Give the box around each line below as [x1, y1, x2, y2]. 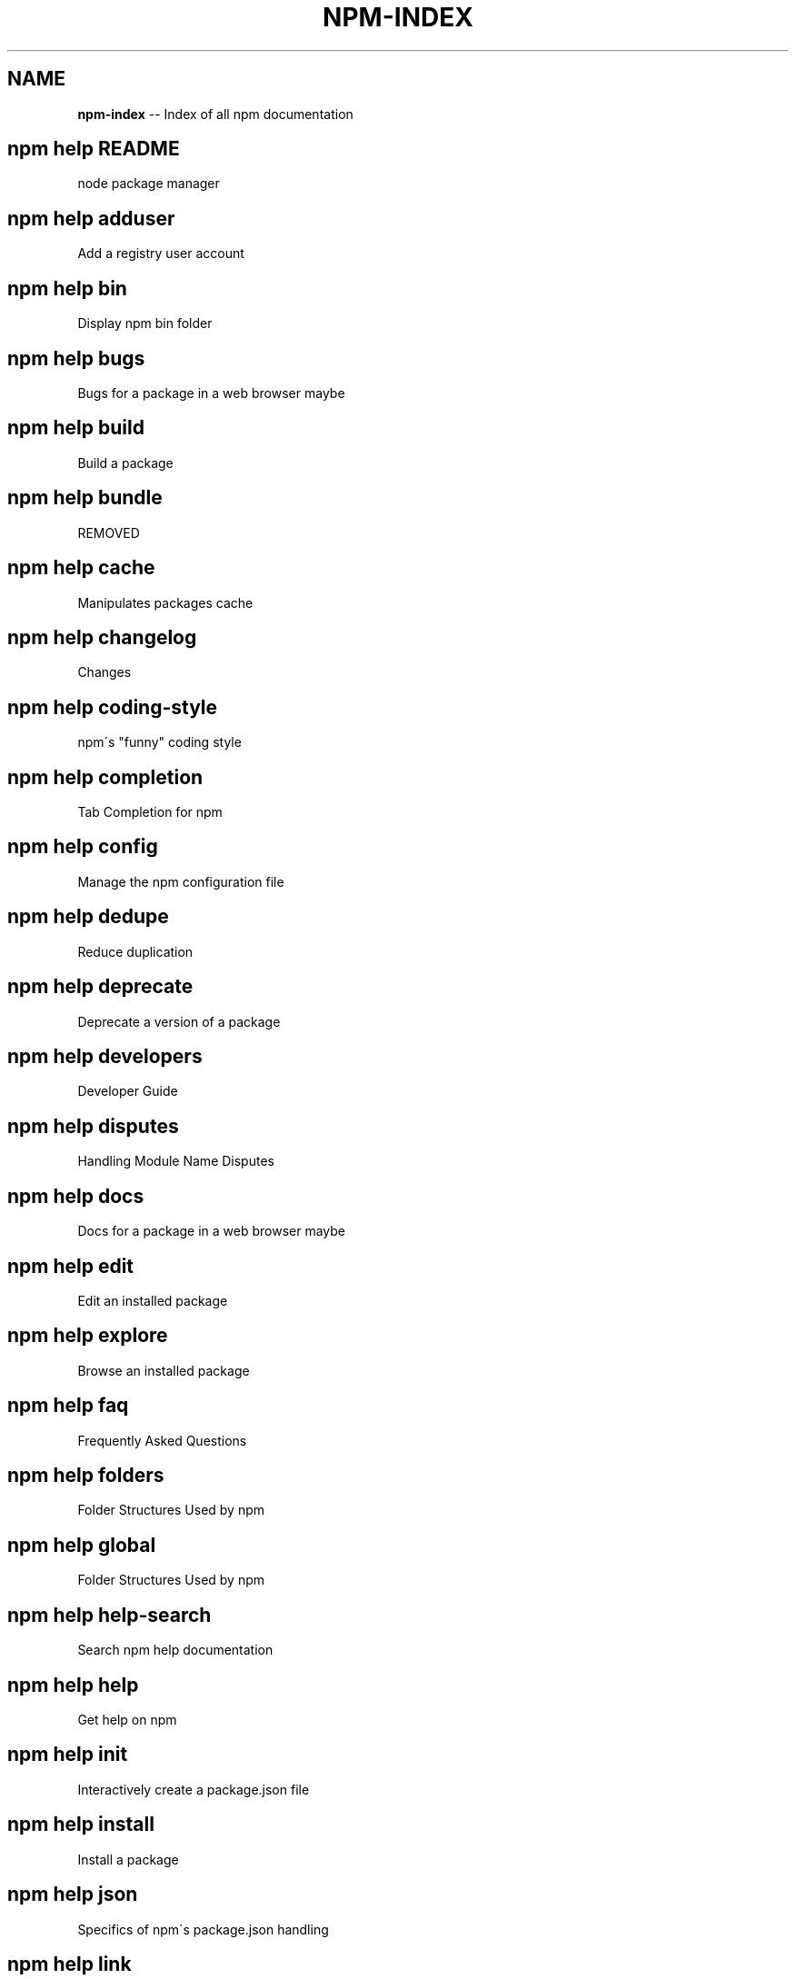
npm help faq [7, 1394, 129, 1417]
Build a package [77, 454, 174, 471]
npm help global [7, 1533, 156, 1556]
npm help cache [7, 556, 155, 580]
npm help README [7, 137, 180, 161]
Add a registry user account [77, 245, 244, 262]
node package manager [77, 175, 220, 192]
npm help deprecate [7, 975, 194, 999]
